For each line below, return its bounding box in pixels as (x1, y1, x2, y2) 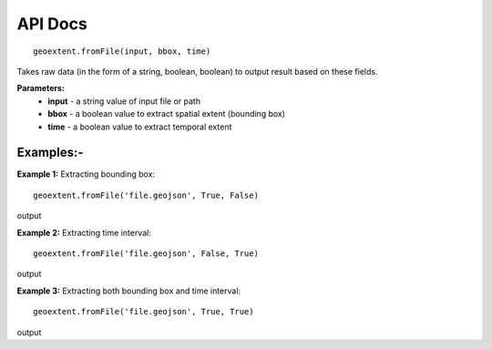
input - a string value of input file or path (47, 96, 200, 107)
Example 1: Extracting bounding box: (16, 169, 155, 180)
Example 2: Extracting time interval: (16, 227, 152, 238)
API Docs (16, 14, 88, 34)
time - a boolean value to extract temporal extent (47, 121, 232, 132)
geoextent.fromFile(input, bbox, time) (33, 46, 211, 56)
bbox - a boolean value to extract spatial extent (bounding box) (47, 108, 286, 119)
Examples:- (16, 145, 84, 160)
